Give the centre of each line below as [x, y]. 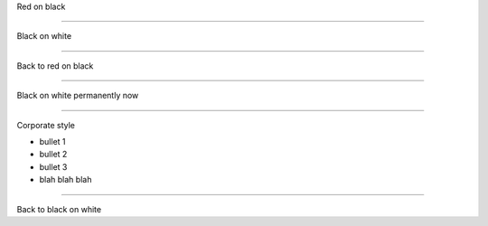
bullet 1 [53, 141]
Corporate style [46, 125]
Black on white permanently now [78, 96]
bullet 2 [53, 155]
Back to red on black [55, 66]
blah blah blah [66, 180]
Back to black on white [59, 209]
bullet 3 [53, 166]
